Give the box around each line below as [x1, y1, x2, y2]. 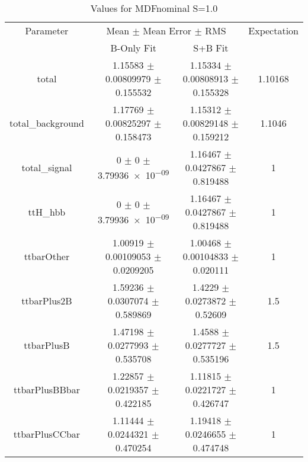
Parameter [25, 24, 69, 37]
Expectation [248, 24, 299, 37]
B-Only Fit [110, 41, 156, 54]
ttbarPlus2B [21, 294, 72, 307]
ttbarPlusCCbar [13, 427, 81, 441]
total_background [9, 116, 84, 130]
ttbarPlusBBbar [13, 383, 80, 396]
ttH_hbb [28, 205, 66, 219]
